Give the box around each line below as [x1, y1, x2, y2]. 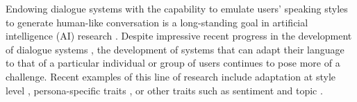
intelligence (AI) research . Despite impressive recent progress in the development [6, 28, 352, 43]
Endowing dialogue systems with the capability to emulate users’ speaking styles [6, 1, 348, 15]
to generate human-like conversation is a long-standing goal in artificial [6, 15, 308, 29]
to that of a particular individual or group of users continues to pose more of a [6, 56, 340, 70]
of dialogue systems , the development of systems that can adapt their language [6, 42, 344, 56]
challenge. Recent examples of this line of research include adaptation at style [6, 69, 335, 83]
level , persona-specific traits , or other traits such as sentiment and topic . [6, 83, 323, 97]
